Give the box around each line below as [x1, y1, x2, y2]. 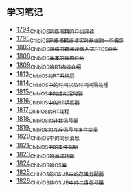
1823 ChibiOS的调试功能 [16, 149, 75, 160]
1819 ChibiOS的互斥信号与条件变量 [16, 123, 99, 133]
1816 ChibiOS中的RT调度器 [16, 97, 80, 106]
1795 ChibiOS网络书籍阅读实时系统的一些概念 [16, 34, 124, 44]
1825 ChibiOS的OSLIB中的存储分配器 [16, 167, 104, 178]
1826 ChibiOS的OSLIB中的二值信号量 [16, 177, 104, 187]
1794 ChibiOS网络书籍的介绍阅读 [16, 25, 95, 35]
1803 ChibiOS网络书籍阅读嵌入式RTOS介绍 [16, 43, 118, 53]
